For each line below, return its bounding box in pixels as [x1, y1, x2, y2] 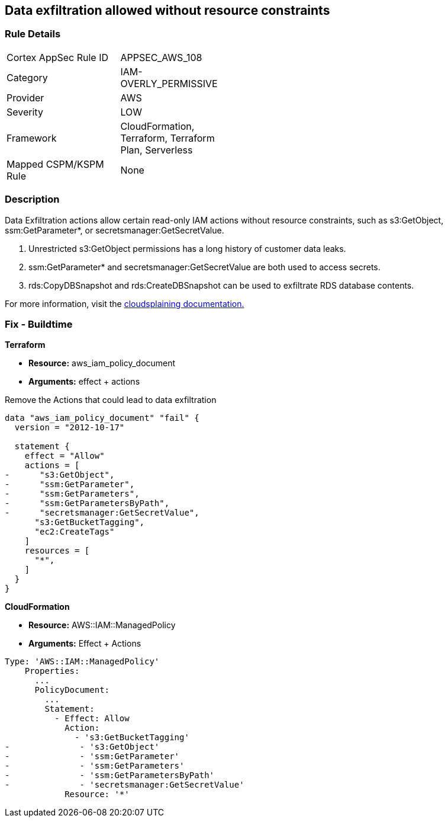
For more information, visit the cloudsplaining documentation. [5, 298, 244, 309]
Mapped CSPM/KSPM [7, 158, 104, 170]
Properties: [24, 666, 80, 676]
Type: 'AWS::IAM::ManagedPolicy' [5, 657, 160, 667]
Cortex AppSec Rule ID [7, 51, 109, 63]
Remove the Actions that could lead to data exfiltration [5, 395, 217, 405]
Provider [7, 91, 44, 104]
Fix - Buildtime [5, 318, 73, 330]
